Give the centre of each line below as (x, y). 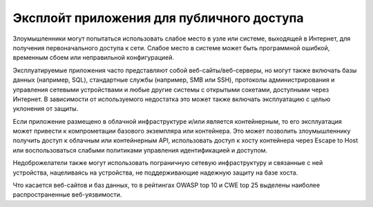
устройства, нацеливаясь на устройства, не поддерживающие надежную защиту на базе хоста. (155, 173)
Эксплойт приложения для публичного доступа (158, 18)
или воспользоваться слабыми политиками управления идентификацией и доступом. (140, 150)
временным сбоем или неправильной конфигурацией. (94, 58)
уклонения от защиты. (46, 109)
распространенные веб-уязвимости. (67, 195)
